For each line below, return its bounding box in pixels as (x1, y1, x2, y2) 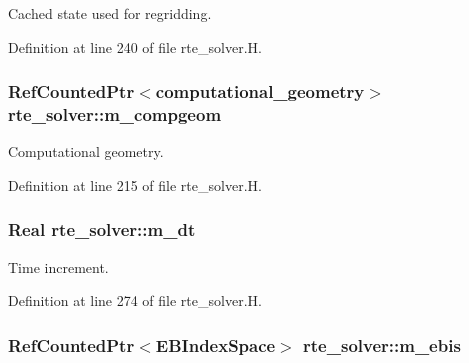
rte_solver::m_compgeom (8, 102, 222, 127)
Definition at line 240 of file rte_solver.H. (8, 36, 262, 57)
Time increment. (8, 256, 109, 277)
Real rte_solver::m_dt (8, 217, 196, 242)
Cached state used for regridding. (8, 3, 212, 23)
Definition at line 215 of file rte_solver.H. (8, 174, 262, 195)
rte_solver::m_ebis (303, 332, 461, 357)
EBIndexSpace (155, 332, 276, 357)
